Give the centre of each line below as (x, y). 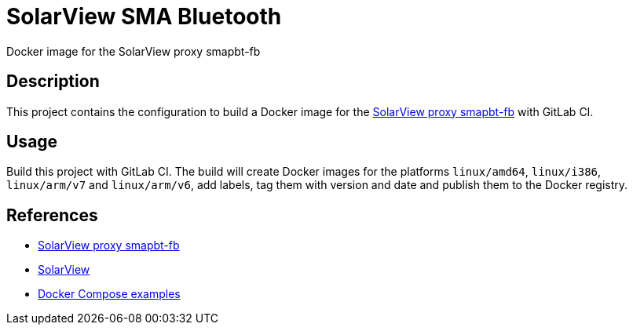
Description (53, 82)
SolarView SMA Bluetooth (144, 16)
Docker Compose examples (109, 294)
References (52, 215)
